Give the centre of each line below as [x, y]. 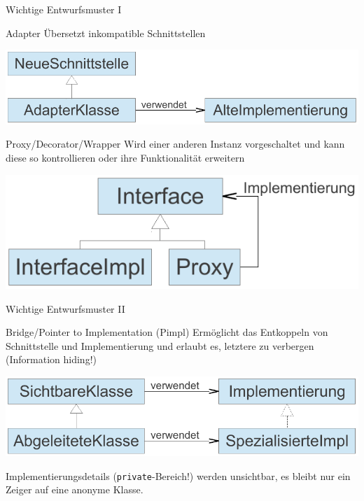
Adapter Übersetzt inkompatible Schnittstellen [106, 33]
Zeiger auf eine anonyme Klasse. [75, 489]
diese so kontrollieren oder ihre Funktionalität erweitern [125, 157]
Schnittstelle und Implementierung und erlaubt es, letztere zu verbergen [160, 345]
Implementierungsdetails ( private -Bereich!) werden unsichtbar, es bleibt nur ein [178, 475]
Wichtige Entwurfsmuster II [65, 308]
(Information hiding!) [51, 359]
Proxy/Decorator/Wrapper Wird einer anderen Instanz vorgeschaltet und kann [175, 144]
